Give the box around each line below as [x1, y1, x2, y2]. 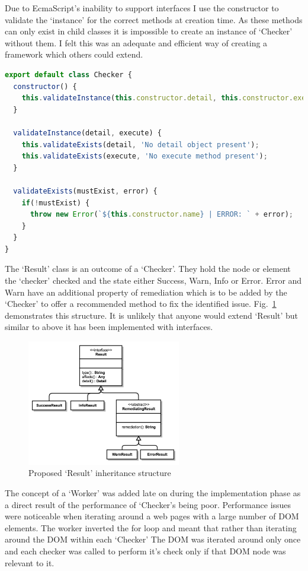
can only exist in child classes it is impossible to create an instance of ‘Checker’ [5, 25, 293, 37]
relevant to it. [5, 556, 54, 569]
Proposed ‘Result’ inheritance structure [28, 467, 171, 479]
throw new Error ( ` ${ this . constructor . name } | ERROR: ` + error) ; [30, 210, 293, 219]
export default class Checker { [5, 70, 132, 79]
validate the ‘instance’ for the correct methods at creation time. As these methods [5, 13, 303, 26]
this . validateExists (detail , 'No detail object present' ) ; [21, 140, 259, 149]
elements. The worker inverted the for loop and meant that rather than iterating [5, 521, 297, 534]
